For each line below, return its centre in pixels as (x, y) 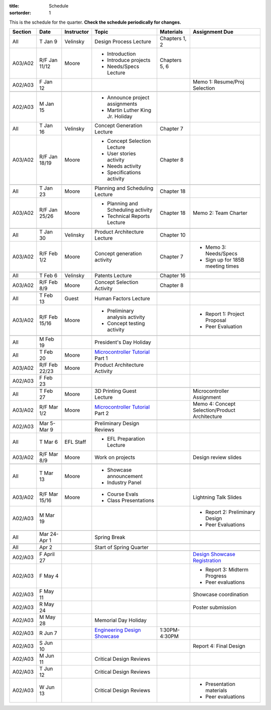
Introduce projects (129, 60)
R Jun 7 (48, 633)
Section (22, 32)
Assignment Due (213, 32)
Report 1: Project (225, 314)
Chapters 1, (173, 39)
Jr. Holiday (120, 117)
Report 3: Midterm (227, 570)
